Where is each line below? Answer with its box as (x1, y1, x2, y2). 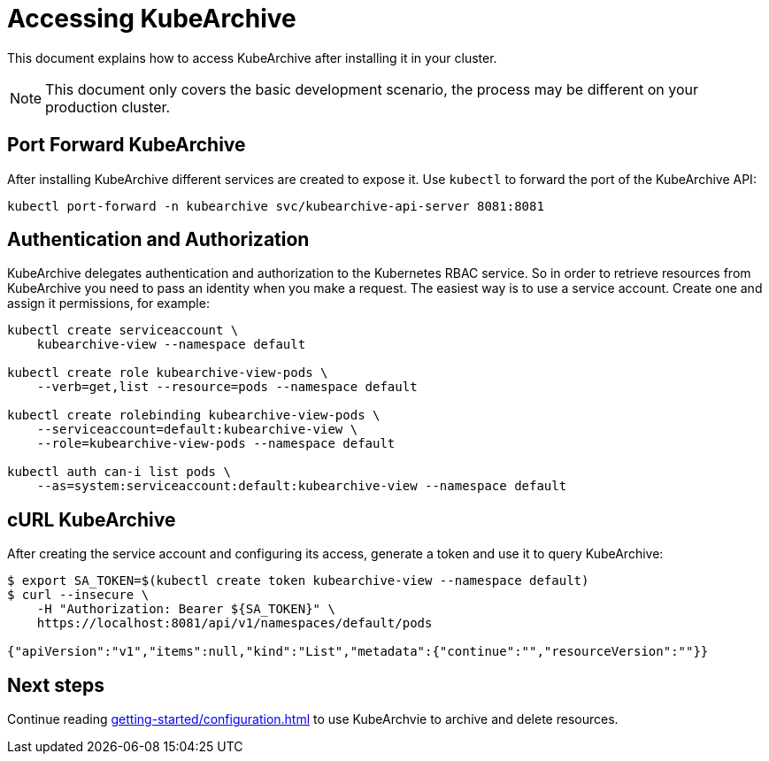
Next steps (7, 673, 104, 696)
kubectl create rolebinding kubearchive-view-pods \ (7, 408, 381, 423)
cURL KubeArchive (7, 508, 176, 531)
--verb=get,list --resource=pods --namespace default (36, 380, 418, 395)
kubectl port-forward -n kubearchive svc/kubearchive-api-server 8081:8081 (7, 198, 544, 213)
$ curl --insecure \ (7, 588, 150, 603)
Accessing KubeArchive (7, 4, 296, 34)
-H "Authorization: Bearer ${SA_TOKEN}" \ (36, 602, 335, 617)
